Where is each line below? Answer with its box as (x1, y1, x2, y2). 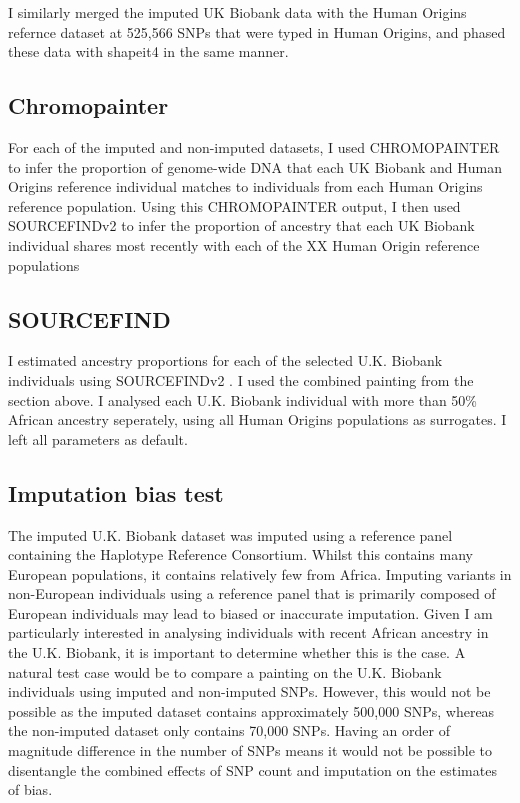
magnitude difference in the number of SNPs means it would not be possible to (8, 740, 492, 761)
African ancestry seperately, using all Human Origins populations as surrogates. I (8, 409, 507, 430)
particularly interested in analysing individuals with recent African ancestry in (8, 622, 489, 643)
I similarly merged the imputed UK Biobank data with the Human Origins (8, 2, 467, 22)
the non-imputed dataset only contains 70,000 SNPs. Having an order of (8, 720, 450, 741)
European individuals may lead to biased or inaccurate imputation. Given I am (8, 602, 493, 623)
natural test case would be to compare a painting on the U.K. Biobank (8, 661, 442, 682)
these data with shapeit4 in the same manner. (8, 41, 289, 62)
